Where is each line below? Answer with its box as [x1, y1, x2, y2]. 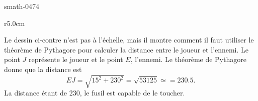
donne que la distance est [4, 63, 82, 74]
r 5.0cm [4, 17, 25, 28]
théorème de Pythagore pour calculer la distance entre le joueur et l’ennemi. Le [4, 44, 249, 54]
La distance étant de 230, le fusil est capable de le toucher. [4, 87, 185, 98]
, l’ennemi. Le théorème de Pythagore [130, 54, 246, 64]
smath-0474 [4, 1, 40, 11]
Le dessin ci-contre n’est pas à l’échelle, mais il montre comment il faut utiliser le [4, 34, 254, 45]
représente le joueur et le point [29, 54, 123, 64]
